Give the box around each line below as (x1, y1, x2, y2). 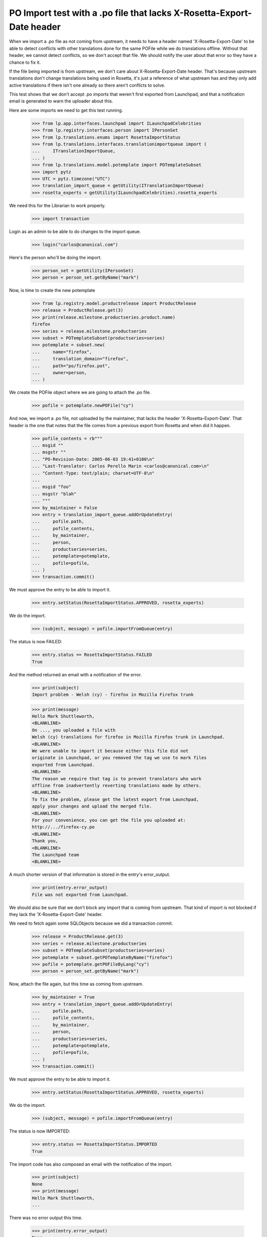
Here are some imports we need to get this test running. (9, 107, 123, 113)
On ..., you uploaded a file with (32, 727, 116, 733)
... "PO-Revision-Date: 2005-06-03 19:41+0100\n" (32, 456, 155, 462)
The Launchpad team (32, 852, 79, 857)
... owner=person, (32, 370, 87, 376)
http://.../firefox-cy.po (32, 824, 95, 830)
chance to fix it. (9, 59, 41, 65)
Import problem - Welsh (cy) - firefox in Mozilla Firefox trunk (32, 692, 194, 698)
